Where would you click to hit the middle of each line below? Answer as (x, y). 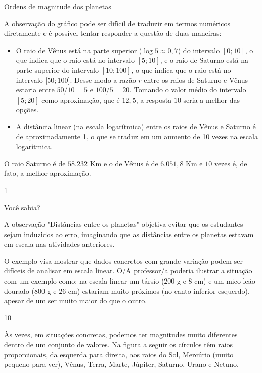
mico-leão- (242, 281)
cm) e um (209, 281)
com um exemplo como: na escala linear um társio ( (84, 281)
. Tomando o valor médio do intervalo (188, 90)
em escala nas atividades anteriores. (59, 244)
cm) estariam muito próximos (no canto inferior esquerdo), (159, 290)
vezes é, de (231, 163)
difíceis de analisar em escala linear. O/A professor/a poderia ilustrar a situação (128, 271)
